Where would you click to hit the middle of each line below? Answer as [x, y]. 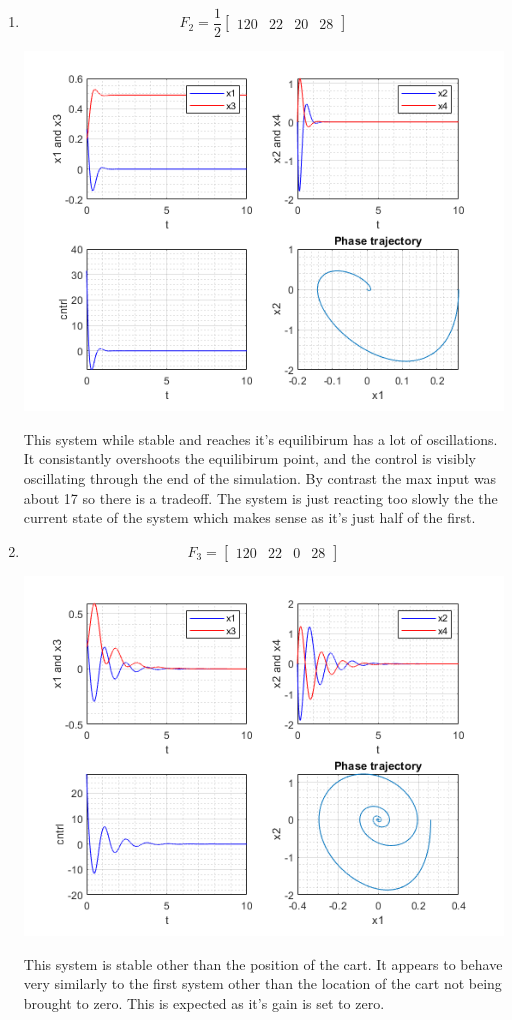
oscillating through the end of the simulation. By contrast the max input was [260, 477]
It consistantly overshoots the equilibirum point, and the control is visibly [249, 458]
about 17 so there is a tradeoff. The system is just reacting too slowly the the [260, 497]
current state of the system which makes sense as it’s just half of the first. [249, 517]
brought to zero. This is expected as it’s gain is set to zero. [204, 1002]
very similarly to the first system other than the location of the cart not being [262, 983]
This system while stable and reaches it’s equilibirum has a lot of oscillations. [260, 438]
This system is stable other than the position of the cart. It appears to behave [263, 963]
